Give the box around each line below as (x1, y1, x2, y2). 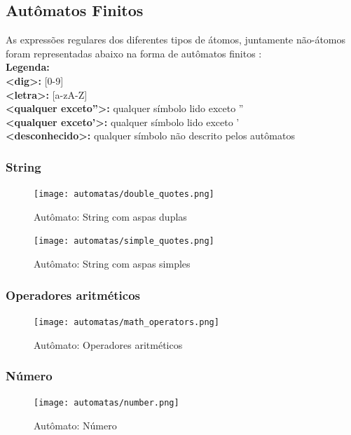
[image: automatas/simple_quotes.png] (34, 236, 214, 247)
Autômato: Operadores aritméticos (34, 337, 183, 352)
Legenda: (6, 60, 50, 74)
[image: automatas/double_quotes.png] (34, 189, 214, 200)
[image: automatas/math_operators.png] (34, 317, 219, 327)
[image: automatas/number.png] (34, 398, 179, 408)
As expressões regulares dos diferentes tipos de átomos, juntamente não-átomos (6, 32, 346, 47)
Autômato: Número (34, 418, 117, 433)
